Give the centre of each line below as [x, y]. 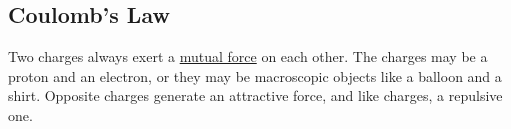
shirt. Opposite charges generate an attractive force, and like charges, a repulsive [255, 95]
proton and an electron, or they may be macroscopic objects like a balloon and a [255, 75]
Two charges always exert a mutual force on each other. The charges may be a [248, 56]
